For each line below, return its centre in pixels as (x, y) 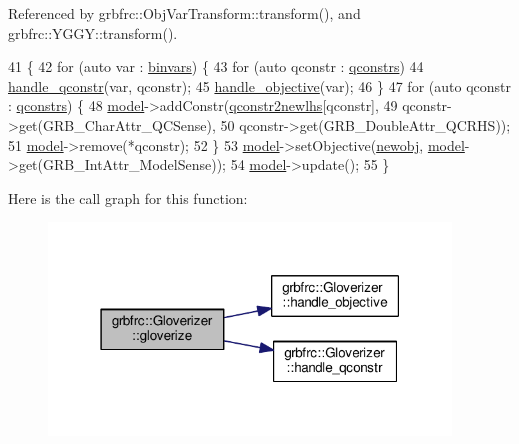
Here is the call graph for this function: (128, 197)
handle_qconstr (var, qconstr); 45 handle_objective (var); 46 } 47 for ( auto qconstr (259, 85)
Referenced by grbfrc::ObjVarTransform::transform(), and (184, 13)
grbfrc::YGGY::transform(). (93, 32)
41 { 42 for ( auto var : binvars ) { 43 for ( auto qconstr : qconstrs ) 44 (216, 66)
